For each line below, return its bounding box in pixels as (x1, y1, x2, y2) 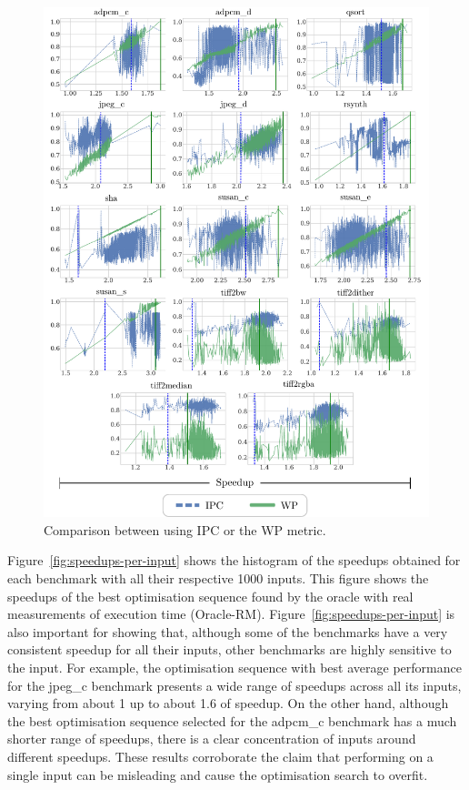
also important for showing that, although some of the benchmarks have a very (7, 622, 448, 641)
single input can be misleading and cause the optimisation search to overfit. (7, 765, 428, 784)
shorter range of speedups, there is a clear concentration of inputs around (7, 729, 416, 748)
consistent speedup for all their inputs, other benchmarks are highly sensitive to (7, 640, 452, 659)
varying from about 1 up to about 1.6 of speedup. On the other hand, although (7, 694, 449, 713)
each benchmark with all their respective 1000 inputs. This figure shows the (7, 569, 429, 587)
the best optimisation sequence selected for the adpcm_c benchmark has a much (7, 711, 457, 730)
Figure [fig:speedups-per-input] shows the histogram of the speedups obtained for (7, 551, 461, 570)
